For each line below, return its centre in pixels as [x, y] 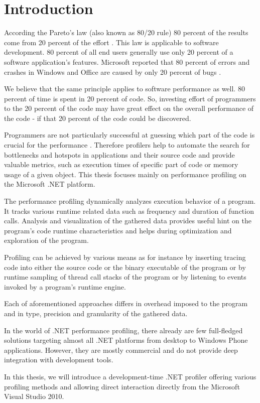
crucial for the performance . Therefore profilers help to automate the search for [127, 145]
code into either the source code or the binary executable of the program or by [125, 267]
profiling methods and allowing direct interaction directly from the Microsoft [122, 386]
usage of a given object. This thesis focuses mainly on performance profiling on [125, 174]
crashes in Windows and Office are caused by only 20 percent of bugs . [113, 72]
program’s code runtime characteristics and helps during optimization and [118, 230]
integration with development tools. [59, 360]
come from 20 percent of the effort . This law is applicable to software [111, 42]
